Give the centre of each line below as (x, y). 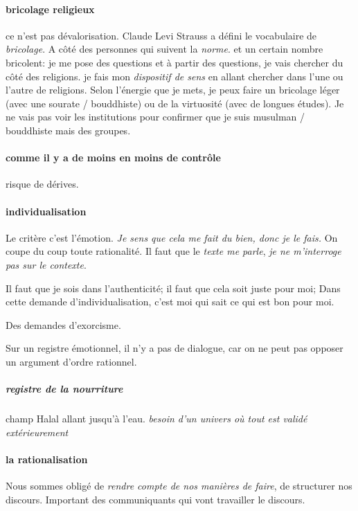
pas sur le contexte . (46, 264)
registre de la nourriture (64, 389)
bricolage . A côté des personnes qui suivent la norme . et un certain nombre (164, 49)
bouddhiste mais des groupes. (68, 130)
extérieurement (37, 432)
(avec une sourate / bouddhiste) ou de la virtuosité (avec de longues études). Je (175, 103)
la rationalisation (47, 459)
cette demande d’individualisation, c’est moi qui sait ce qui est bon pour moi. (170, 302)
